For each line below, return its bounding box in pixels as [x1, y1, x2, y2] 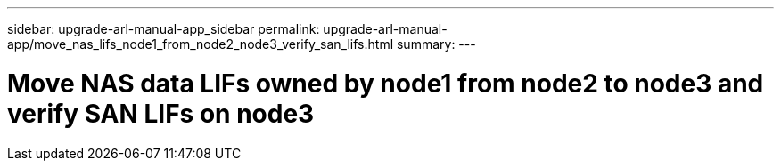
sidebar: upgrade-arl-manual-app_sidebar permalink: [7, 21, 320, 36]
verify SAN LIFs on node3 [7, 98, 315, 129]
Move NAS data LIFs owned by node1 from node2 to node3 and [7, 68, 764, 99]
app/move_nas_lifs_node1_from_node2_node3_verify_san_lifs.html [7, 36, 394, 52]
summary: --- [396, 36, 476, 52]
